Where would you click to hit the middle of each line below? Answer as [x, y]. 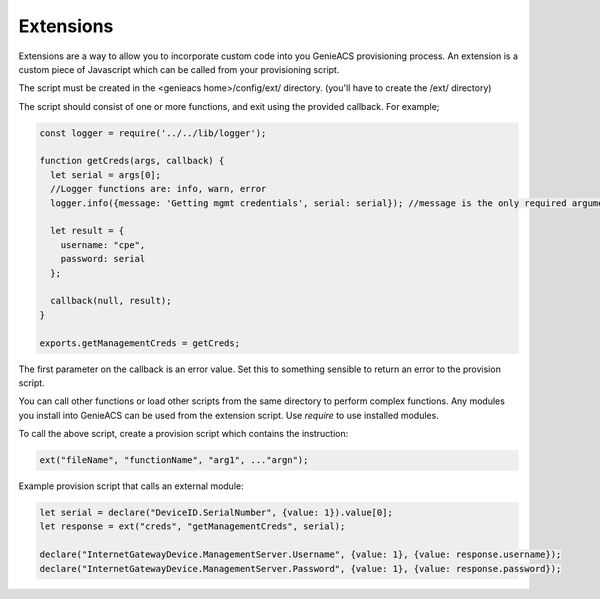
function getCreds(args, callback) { [132, 161]
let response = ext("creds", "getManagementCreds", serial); [192, 526]
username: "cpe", [103, 244]
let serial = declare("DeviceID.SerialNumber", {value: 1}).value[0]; [216, 513]
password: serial [103, 259]
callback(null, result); [111, 301]
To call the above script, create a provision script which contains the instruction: [183, 434]
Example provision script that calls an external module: [131, 486]
